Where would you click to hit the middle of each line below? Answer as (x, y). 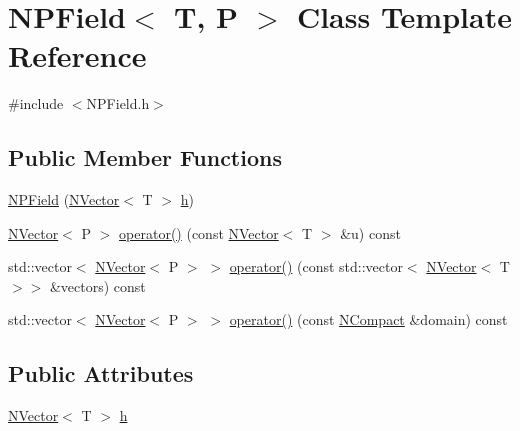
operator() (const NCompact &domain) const (368, 319)
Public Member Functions (145, 157)
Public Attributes (101, 373)
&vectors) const (97, 285)
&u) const (370, 232)
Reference (77, 55)
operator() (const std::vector (316, 266)
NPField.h (118, 103)
